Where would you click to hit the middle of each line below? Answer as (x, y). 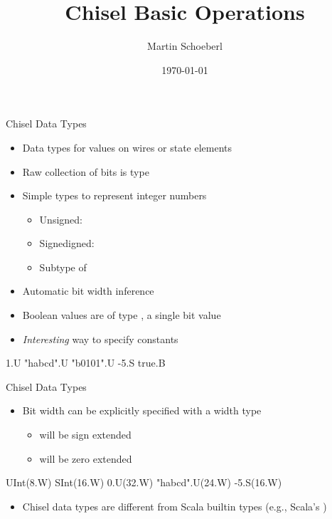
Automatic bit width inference (88, 291)
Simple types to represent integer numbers (114, 195)
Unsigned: (61, 219)
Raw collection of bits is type (86, 171)
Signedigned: (67, 243)
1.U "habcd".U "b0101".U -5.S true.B (86, 363)
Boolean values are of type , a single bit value (122, 315)
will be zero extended (86, 458)
